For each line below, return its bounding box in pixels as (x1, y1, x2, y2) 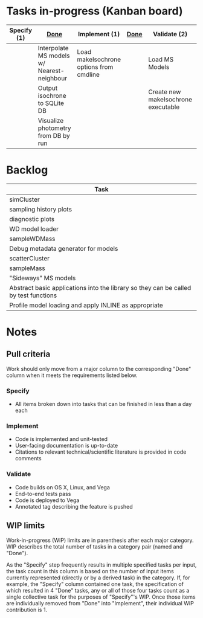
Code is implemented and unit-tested (14, 436, 108, 443)
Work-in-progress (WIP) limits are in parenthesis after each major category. (6, 536, 194, 544)
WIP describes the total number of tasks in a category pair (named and (6, 542, 183, 550)
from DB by (37, 131, 71, 140)
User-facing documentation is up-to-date (14, 442, 118, 449)
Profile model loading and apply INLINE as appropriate (9, 301, 163, 309)
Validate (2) (153, 30, 188, 38)
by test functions (9, 291, 57, 300)
